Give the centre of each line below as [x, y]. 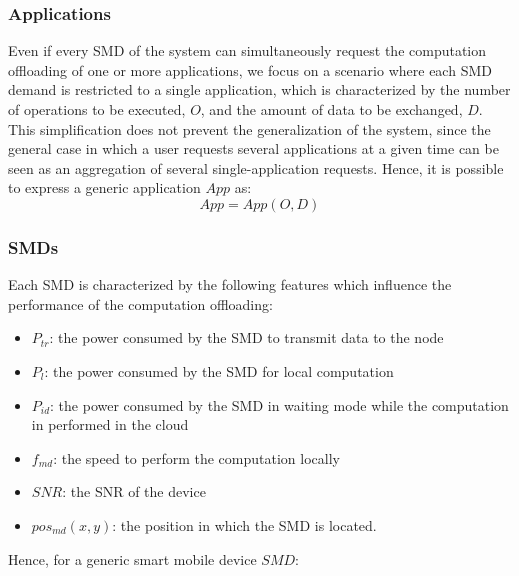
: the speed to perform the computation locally [196, 457]
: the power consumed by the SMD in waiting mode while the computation [279, 404]
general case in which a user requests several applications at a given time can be [253, 148]
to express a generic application [104, 187]
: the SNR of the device [134, 491]
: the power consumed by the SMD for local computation [219, 370]
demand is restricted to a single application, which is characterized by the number [259, 89]
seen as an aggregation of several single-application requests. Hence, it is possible [256, 167]
